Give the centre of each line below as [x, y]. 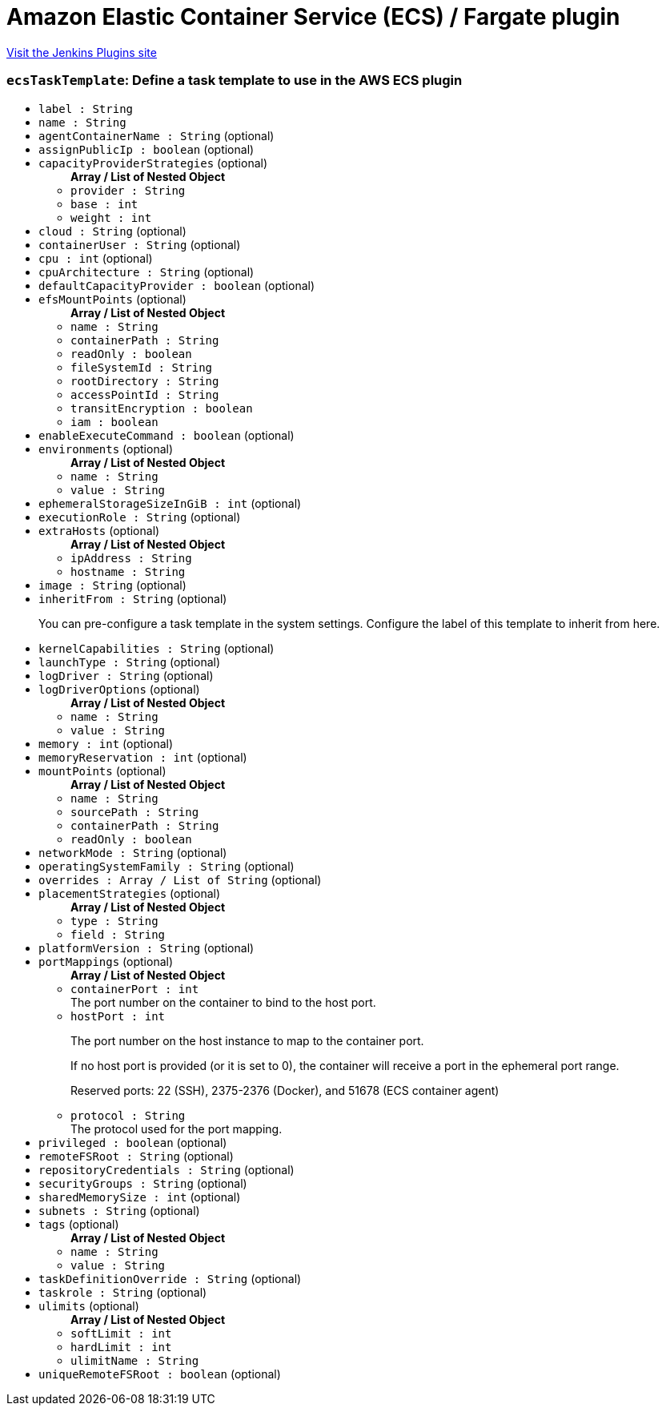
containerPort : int [135, 989]
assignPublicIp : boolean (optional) [146, 149]
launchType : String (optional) [130, 662]
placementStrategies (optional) [130, 893]
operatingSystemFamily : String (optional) [166, 866]
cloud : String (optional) [112, 231]
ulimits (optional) [89, 1305]
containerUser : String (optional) [140, 244]
